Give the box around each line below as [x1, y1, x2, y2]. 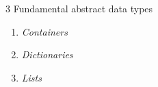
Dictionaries [21, 47, 73, 62]
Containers [21, 24, 68, 38]
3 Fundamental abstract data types [5, 1, 153, 15]
